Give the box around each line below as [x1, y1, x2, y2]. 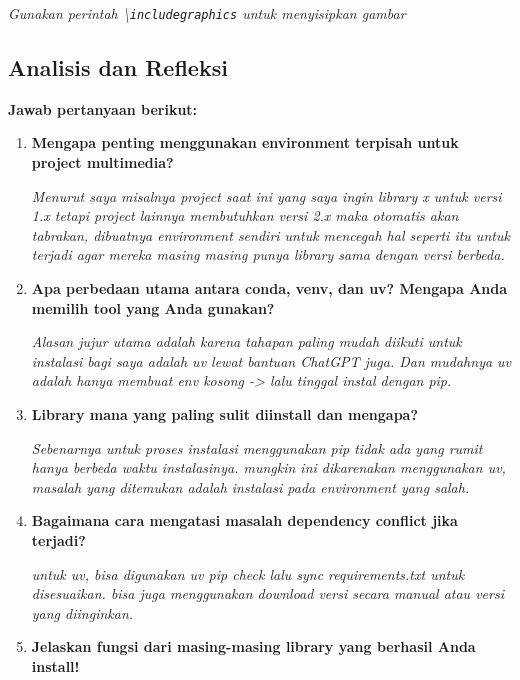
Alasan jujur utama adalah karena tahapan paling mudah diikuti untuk [31, 331, 462, 352]
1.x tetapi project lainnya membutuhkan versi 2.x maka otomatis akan [31, 205, 459, 226]
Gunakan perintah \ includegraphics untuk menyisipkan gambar [8, 3, 406, 23]
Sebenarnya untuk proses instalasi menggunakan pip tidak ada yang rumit [31, 437, 483, 458]
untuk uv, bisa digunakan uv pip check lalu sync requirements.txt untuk [31, 563, 465, 584]
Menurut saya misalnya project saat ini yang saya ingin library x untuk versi [31, 185, 502, 206]
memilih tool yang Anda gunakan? [31, 297, 275, 318]
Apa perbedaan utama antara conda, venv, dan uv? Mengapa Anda [31, 278, 508, 299]
